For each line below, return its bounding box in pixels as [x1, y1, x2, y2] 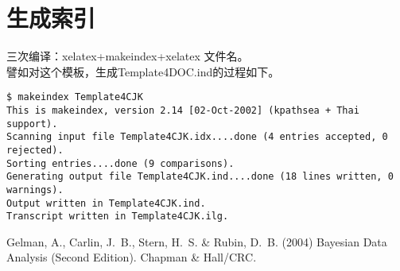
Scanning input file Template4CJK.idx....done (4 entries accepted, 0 [6, 131, 388, 143]
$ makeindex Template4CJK [6, 91, 143, 103]
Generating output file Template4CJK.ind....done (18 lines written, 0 [6, 171, 394, 183]
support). [6, 118, 58, 130]
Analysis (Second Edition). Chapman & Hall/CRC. [6, 249, 257, 265]
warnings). [6, 184, 64, 196]
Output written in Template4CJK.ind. [6, 197, 206, 209]
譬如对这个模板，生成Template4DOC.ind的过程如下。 [6, 63, 280, 79]
